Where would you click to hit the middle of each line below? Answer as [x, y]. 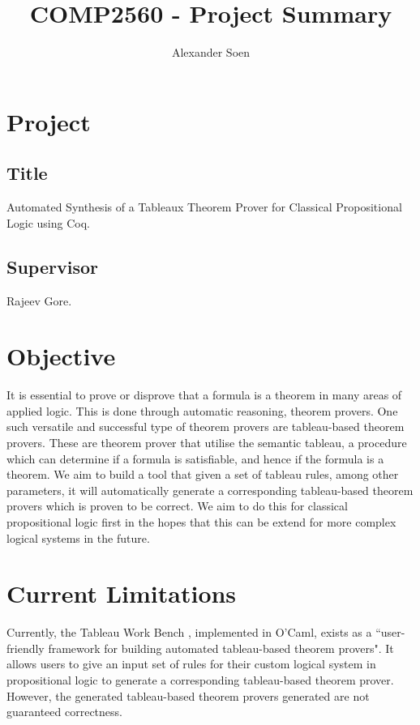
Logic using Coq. [48, 222]
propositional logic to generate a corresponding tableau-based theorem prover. [200, 680]
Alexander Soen [211, 52]
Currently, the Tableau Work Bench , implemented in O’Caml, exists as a [189, 632]
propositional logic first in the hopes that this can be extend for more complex [201, 521]
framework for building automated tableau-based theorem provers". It [221, 648]
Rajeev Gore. [39, 300]
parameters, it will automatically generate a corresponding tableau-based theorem [210, 490]
